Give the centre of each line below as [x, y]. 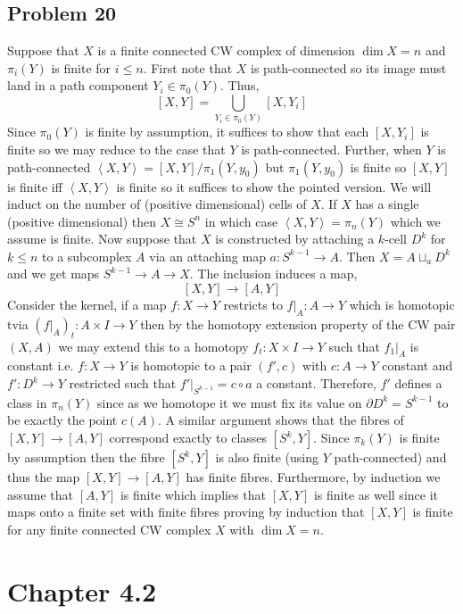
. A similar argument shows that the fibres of [281, 420]
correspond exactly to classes [188, 438]
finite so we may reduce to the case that [116, 149]
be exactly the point [62, 420]
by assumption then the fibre [86, 457]
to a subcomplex [87, 256]
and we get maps [54, 274]
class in [27, 402]
